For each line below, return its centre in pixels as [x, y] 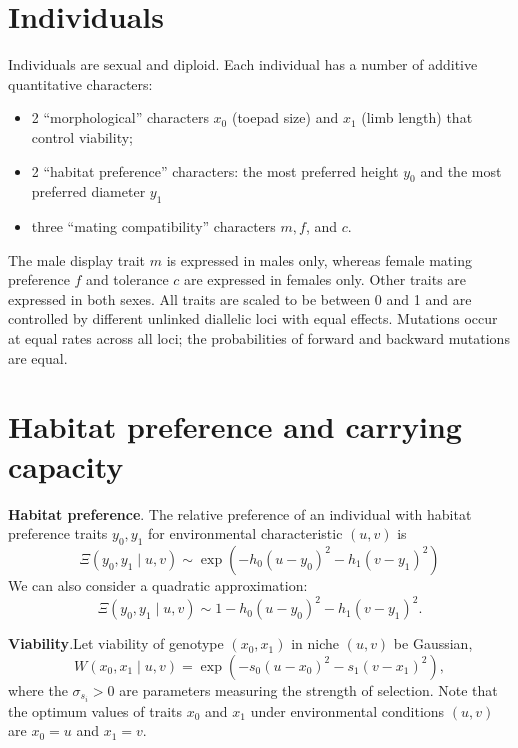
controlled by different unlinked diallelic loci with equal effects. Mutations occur [253, 318]
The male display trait [77, 259]
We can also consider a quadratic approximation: [158, 584]
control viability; [82, 136]
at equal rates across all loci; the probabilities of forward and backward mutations [259, 338]
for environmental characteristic [245, 533]
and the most [461, 170]
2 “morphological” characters [120, 117]
